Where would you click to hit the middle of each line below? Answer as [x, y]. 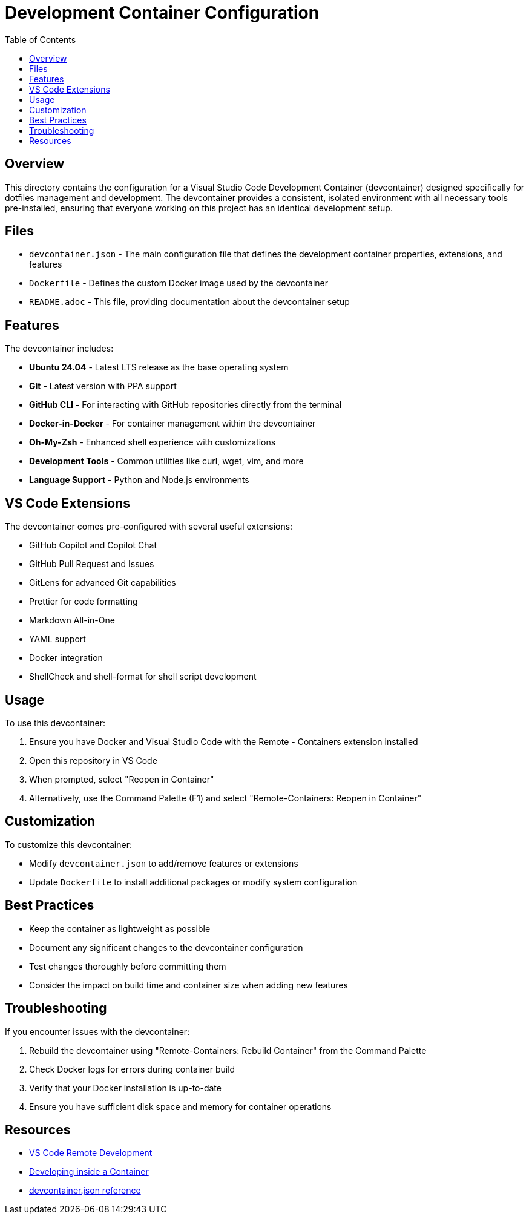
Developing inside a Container [89, 1172]
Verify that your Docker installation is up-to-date [125, 1088]
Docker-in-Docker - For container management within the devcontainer [172, 424]
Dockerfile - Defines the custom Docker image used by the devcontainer [179, 283]
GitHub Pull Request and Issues [92, 564]
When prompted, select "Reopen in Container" [122, 779]
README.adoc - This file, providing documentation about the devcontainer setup [189, 302]
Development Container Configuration [162, 13]
